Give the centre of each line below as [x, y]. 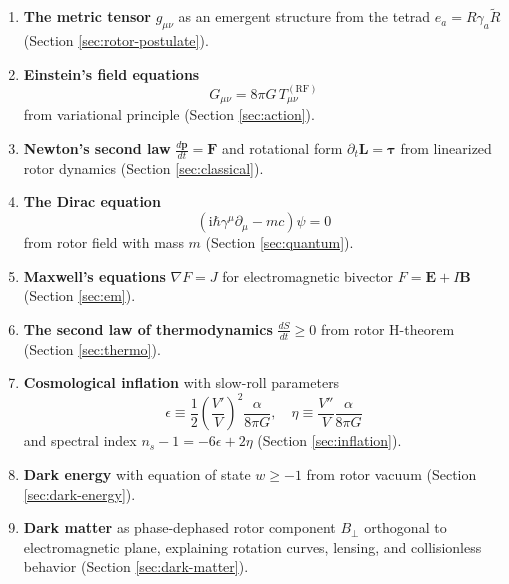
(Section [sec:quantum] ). [279, 242]
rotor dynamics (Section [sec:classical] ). [143, 167]
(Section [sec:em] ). [79, 295]
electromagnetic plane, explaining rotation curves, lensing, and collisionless [252, 546]
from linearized [446, 148]
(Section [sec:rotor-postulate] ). [116, 40]
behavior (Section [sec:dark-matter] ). [136, 566]
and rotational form [282, 148]
